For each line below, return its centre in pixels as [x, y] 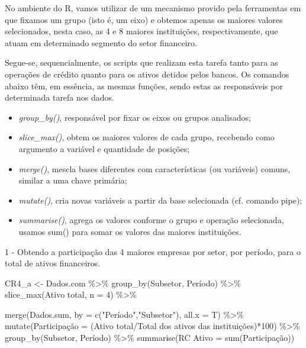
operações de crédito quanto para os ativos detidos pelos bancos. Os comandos [147, 74]
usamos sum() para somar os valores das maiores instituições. [130, 231]
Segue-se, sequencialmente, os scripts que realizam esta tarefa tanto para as [141, 62]
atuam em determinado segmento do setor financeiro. [101, 42]
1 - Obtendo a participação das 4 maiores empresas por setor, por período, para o [153, 251]
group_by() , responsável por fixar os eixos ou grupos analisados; [135, 117]
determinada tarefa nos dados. [59, 97]
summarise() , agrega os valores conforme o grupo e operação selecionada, [151, 220]
